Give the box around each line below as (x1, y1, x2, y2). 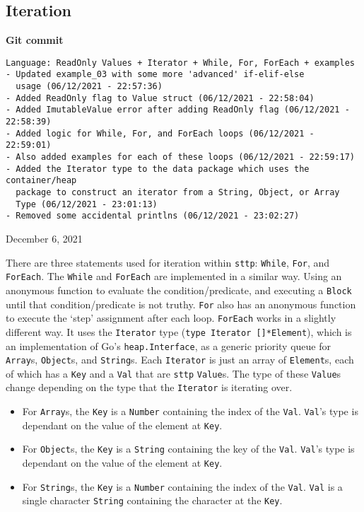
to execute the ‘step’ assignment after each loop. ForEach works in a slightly (6, 310, 336, 325)
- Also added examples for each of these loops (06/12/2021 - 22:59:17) (6, 152, 355, 163)
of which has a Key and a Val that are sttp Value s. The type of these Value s (6, 366, 341, 380)
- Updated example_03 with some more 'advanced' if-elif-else (6, 69, 305, 80)
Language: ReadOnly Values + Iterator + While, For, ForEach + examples (6, 57, 355, 68)
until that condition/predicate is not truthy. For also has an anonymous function (6, 296, 356, 311)
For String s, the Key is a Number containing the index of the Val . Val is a (22, 479, 343, 494)
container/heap (6, 175, 77, 186)
